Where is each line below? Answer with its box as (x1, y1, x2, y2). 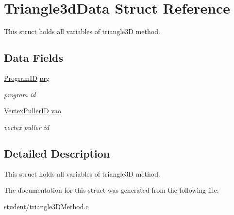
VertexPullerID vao (4, 106, 61, 116)
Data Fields (4, 50, 64, 65)
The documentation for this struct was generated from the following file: (4, 185, 219, 195)
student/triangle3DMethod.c (4, 201, 89, 211)
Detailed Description (4, 145, 110, 161)
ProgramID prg (4, 72, 50, 83)
